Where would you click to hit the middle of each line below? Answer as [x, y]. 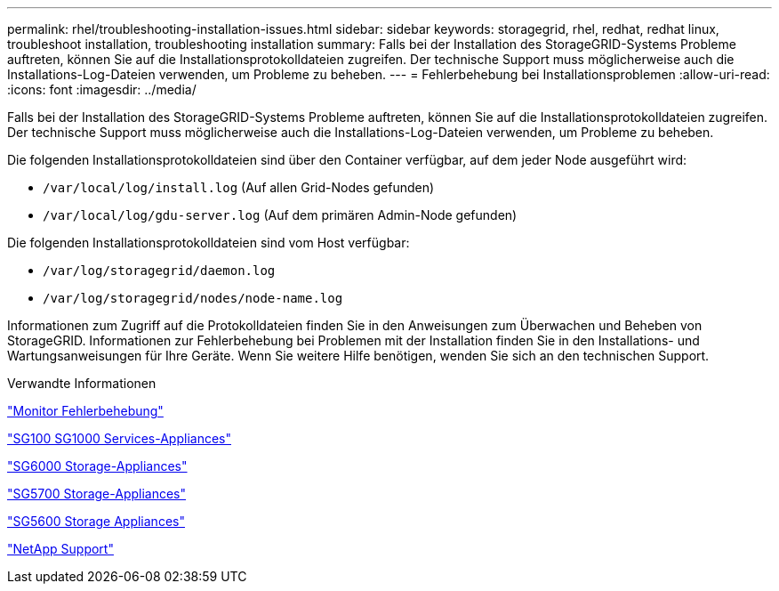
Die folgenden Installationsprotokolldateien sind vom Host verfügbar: [209, 243]
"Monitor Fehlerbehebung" [85, 411]
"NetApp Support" [60, 549]
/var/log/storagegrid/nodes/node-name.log [193, 298]
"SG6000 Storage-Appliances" [97, 466]
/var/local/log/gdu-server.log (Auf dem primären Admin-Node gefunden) [280, 215]
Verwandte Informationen [82, 383]
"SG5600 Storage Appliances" [96, 521]
